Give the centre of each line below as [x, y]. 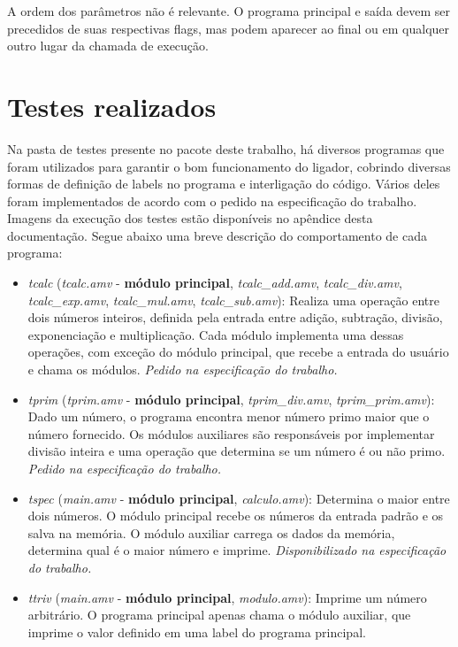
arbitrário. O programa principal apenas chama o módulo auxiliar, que [219, 615]
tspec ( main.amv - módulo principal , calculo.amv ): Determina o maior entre [239, 498]
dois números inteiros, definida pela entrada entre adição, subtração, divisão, [235, 317]
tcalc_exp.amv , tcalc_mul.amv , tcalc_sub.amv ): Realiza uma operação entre [233, 300]
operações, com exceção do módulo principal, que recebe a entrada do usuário [238, 352]
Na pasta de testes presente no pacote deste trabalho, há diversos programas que [226, 148]
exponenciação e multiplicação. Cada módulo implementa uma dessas [216, 334]
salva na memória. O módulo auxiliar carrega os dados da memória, [211, 532]
